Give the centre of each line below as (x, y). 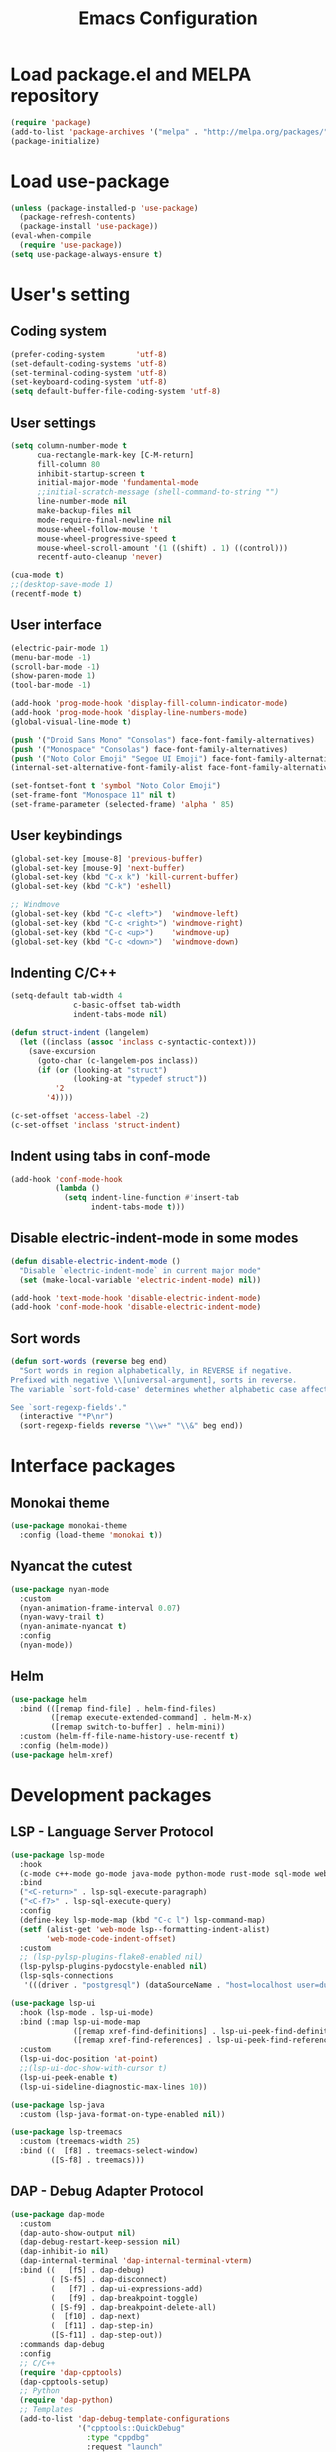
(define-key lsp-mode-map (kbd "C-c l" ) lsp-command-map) (143, 1920)
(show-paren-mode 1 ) (53, 676)
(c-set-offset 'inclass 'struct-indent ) (96, 1125)
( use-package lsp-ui (53, 2003)
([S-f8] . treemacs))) (97, 2160)
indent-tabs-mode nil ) (120, 1015)
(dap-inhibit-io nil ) (64, 2252)
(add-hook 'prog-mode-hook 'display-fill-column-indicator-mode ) (149, 703)
